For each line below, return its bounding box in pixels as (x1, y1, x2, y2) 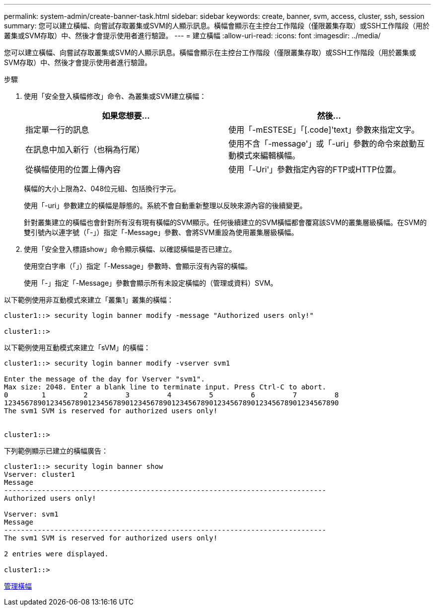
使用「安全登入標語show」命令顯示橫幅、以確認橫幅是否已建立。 (24, 245, 236, 253)
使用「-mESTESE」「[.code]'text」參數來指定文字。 (228, 125, 420, 135)
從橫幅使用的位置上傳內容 (25, 164, 121, 174)
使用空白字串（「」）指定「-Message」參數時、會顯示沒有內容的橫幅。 (24, 262, 252, 270)
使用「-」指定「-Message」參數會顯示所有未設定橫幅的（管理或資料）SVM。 (24, 279, 278, 287)
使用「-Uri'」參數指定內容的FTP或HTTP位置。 (228, 164, 401, 174)
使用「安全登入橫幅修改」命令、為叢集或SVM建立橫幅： (24, 92, 207, 100)
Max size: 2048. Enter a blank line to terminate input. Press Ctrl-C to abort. (4, 383, 327, 391)
